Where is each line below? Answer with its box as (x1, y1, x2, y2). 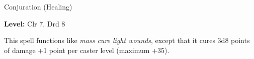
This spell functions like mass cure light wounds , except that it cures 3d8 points (4, 35, 250, 45)
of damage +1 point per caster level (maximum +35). (4, 44, 170, 55)
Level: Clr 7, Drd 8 (4, 18, 65, 28)
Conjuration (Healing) (4, 1, 72, 11)
